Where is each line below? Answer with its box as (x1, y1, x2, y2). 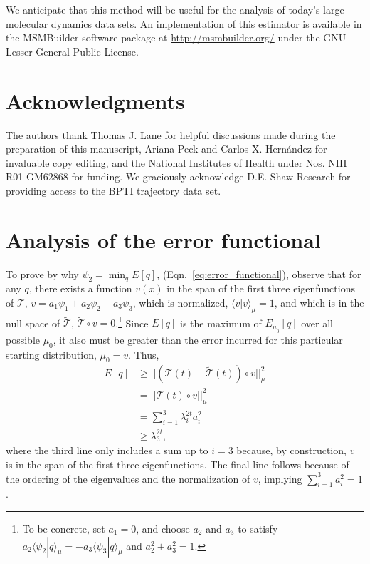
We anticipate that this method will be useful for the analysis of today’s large (6, 2, 344, 16)
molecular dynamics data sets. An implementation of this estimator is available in (6, 16, 362, 31)
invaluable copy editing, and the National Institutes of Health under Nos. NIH (6, 155, 347, 170)
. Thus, (128, 347, 159, 362)
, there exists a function (28, 281, 132, 296)
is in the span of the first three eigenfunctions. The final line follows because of (6, 457, 349, 472)
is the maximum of (180, 315, 262, 330)
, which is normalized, (132, 294, 228, 309)
